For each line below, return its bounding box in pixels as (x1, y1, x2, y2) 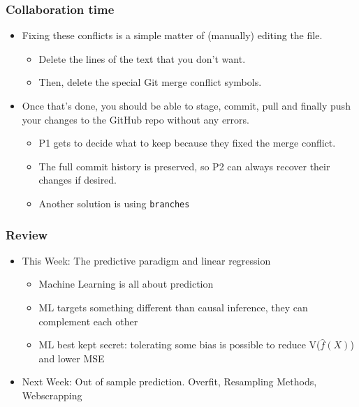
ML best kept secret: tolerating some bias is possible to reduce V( (38, 337, 321, 352)
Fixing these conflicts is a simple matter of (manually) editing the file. (22, 28, 323, 43)
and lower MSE (38, 350, 105, 365)
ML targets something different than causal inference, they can (38, 300, 308, 315)
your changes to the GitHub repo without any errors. (22, 112, 249, 126)
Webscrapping (22, 388, 82, 402)
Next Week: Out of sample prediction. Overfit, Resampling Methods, (22, 374, 317, 389)
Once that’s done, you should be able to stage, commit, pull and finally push (22, 98, 351, 112)
